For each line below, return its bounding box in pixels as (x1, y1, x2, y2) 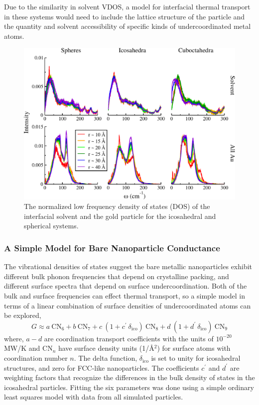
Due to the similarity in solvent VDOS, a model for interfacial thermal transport (4, 1, 251, 11)
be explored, (4, 310, 41, 320)
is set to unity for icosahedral (151, 353, 241, 363)
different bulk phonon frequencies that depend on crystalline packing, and (4, 271, 229, 281)
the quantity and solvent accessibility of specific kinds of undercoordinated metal (4, 21, 251, 31)
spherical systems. (24, 220, 79, 231)
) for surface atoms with (157, 343, 231, 353)
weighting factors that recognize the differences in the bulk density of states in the (4, 372, 255, 383)
